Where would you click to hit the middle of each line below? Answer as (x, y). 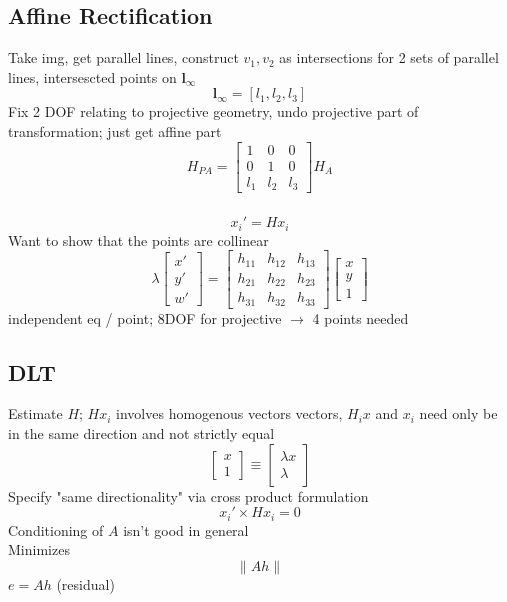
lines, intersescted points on (92, 76)
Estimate (35, 413)
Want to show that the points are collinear (138, 239)
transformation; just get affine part (115, 130)
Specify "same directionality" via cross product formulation (188, 495)
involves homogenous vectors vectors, (229, 413)
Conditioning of (56, 529)
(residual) (85, 583)
